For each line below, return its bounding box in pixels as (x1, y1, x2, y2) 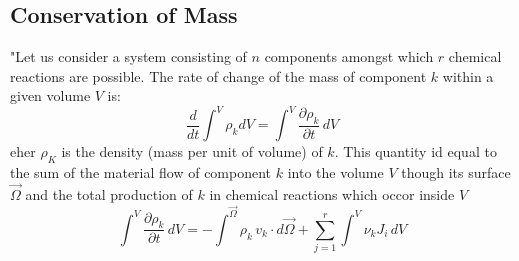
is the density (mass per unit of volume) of (61, 141, 323, 162)
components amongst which (264, 46, 434, 67)
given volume (10, 85, 91, 106)
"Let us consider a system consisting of (10, 46, 247, 67)
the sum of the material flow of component (10, 162, 272, 183)
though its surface (401, 162, 511, 183)
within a (442, 65, 494, 86)
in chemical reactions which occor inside (209, 184, 455, 205)
